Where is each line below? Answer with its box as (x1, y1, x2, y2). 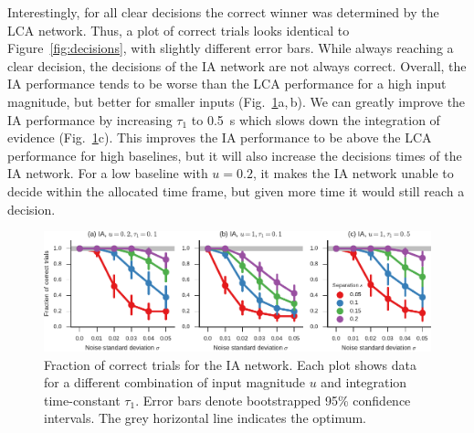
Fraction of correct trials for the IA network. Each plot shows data (44, 354, 417, 374)
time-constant (44, 390, 121, 409)
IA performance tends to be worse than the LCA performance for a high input (7, 74, 447, 93)
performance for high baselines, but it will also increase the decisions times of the (7, 145, 462, 164)
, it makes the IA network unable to (252, 164, 454, 183)
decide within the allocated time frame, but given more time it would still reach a (7, 181, 465, 200)
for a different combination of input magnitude (44, 373, 305, 392)
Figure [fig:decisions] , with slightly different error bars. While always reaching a (7, 38, 454, 58)
